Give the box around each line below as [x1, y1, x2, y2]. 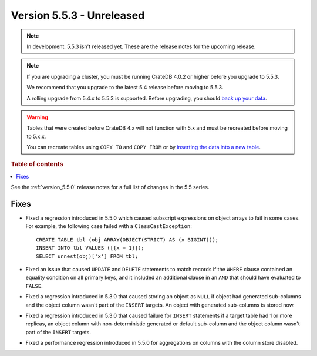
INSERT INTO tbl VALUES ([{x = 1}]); [36, 244, 145, 251]
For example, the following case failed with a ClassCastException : [25, 223, 192, 230]
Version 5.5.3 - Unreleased [11, 9, 145, 22]
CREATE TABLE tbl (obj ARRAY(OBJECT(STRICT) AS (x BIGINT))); [36, 236, 219, 243]
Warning [26, 113, 48, 120]
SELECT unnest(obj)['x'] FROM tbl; [36, 253, 139, 260]
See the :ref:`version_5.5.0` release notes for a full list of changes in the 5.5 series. [11, 184, 210, 191]
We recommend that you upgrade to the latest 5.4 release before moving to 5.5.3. [26, 84, 224, 91]
